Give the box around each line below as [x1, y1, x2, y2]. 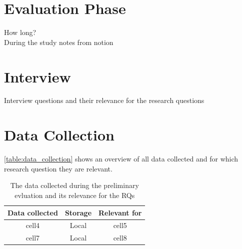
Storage [64, 207, 92, 217]
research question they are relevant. [4, 163, 112, 173]
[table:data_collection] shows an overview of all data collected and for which [4, 153, 238, 164]
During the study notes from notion [4, 36, 113, 47]
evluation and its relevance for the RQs [14, 189, 135, 200]
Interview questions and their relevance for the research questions [4, 95, 204, 105]
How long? [4, 27, 36, 37]
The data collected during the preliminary [10, 180, 139, 190]
